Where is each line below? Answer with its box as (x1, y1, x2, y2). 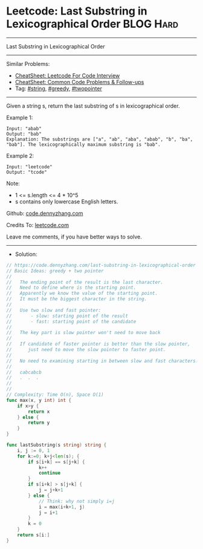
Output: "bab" (6, 131, 42, 137)
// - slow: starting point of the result (6, 313, 129, 319)
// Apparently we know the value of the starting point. (6, 291, 158, 297)
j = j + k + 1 (38, 487, 63, 493)
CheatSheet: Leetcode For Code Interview (14, 71, 120, 79)
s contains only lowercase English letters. (14, 198, 118, 205)
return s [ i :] (17, 532, 50, 538)
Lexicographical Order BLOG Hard (6, 17, 179, 31)
